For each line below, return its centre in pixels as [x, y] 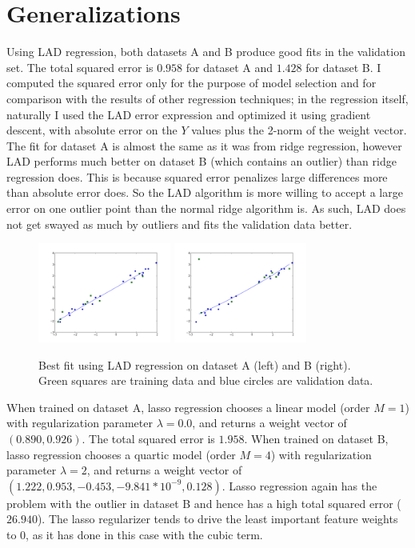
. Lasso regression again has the [299, 485]
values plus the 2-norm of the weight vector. [299, 130]
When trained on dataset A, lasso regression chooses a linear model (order [188, 407]
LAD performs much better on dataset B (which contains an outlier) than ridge [202, 161]
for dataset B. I [343, 67]
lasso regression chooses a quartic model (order [121, 454]
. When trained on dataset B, [316, 438]
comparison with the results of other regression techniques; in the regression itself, [207, 98]
